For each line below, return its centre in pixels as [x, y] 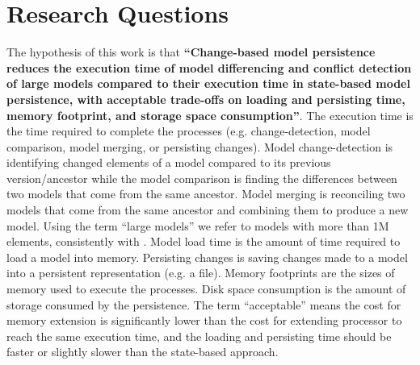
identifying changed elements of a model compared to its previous [169, 162]
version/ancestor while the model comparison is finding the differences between [202, 178]
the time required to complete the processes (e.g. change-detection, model [189, 131]
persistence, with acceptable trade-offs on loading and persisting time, [206, 99]
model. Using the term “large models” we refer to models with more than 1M [198, 225]
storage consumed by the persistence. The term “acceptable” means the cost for [204, 304]
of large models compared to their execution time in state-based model [208, 83]
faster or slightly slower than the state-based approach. [143, 352]
